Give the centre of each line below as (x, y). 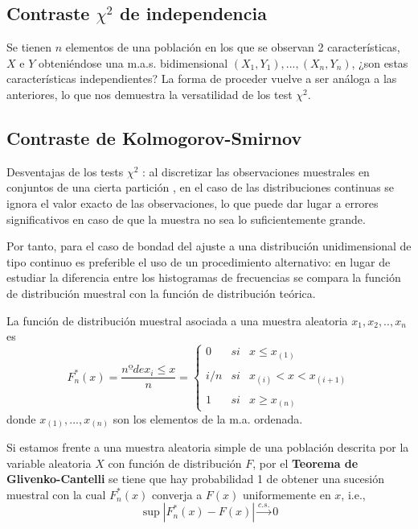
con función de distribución (175, 463)
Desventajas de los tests (65, 171)
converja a (177, 494)
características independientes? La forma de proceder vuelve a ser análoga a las (202, 79)
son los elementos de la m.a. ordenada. (208, 418)
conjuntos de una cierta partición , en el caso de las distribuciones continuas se (201, 187)
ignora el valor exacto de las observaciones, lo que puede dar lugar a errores (193, 203)
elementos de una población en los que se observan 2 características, (233, 47)
